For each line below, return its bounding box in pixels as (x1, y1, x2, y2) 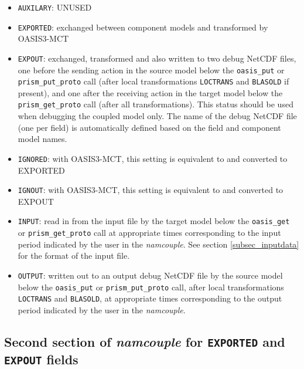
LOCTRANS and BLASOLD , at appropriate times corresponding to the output (18, 292, 282, 304)
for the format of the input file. (18, 249, 130, 262)
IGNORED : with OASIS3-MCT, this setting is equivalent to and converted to (18, 152, 288, 164)
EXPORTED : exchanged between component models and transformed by (18, 21, 268, 33)
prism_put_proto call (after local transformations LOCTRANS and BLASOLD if (18, 75, 289, 87)
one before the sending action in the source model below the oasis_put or (18, 63, 285, 76)
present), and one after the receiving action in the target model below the (18, 86, 283, 99)
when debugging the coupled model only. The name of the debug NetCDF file (18, 110, 297, 122)
